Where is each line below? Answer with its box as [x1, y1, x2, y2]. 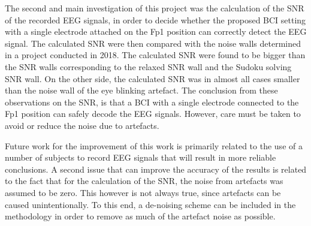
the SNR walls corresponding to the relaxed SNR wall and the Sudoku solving [5, 60, 292, 73]
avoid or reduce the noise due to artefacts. [5, 119, 159, 131]
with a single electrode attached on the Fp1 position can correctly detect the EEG [5, 25, 307, 38]
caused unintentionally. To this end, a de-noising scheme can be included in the [5, 198, 296, 210]
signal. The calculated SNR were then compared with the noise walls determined [5, 37, 301, 49]
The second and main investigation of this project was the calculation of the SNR [5, 2, 304, 14]
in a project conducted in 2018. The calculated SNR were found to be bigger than [5, 49, 306, 61]
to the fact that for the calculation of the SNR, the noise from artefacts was [5, 174, 283, 187]
